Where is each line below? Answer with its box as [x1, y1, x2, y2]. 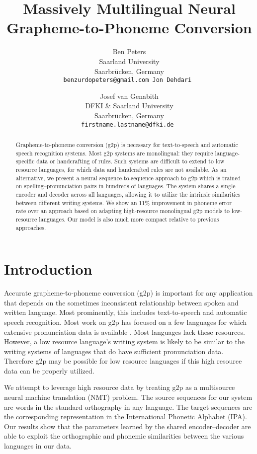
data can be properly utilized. [4, 365, 94, 376]
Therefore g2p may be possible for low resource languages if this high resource [4, 356, 242, 366]
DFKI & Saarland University [85, 100, 173, 111]
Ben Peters [112, 46, 146, 57]
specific [15, 157, 35, 165]
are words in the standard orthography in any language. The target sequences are [4, 401, 253, 412]
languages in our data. [4, 441, 72, 451]
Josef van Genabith [100, 90, 159, 101]
